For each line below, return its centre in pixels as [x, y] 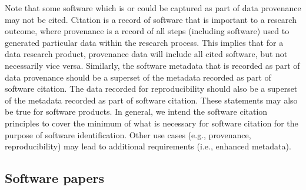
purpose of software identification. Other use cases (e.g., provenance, [128, 134]
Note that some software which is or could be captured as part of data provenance [153, 8]
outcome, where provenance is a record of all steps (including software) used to [147, 31]
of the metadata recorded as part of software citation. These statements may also [151, 100]
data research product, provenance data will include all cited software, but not [146, 54]
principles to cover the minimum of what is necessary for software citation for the [152, 123]
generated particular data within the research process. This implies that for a [144, 42]
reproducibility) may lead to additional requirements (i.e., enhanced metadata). [148, 146]
